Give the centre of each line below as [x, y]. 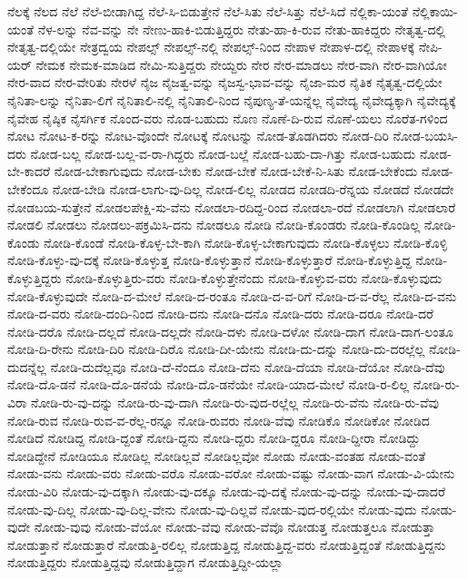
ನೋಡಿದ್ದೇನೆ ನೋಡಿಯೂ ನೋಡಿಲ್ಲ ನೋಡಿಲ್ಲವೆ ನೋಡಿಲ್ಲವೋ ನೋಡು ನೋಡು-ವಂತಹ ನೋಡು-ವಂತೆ [217, 455]
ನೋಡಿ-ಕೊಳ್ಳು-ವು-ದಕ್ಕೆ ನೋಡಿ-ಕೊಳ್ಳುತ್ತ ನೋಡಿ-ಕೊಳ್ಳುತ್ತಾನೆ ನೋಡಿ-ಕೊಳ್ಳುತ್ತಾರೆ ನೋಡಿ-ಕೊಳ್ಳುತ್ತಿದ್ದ [209, 260]
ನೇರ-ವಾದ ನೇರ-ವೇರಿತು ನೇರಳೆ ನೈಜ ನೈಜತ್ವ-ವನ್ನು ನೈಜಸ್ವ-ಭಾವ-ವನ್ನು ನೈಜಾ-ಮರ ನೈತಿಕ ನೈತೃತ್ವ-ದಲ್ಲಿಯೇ [225, 82]
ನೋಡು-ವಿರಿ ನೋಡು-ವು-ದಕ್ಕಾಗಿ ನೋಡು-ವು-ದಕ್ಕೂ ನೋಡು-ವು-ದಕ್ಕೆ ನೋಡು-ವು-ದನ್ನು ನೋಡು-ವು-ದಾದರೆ [226, 491]
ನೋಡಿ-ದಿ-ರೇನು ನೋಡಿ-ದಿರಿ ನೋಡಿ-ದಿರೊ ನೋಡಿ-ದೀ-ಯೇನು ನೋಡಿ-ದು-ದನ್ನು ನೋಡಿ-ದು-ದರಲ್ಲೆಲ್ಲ [216, 349]
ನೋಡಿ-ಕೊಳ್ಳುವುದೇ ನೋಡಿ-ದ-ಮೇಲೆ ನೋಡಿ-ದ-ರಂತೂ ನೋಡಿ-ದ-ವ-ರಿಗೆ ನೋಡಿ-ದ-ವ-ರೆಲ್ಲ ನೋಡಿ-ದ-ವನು [232, 295]
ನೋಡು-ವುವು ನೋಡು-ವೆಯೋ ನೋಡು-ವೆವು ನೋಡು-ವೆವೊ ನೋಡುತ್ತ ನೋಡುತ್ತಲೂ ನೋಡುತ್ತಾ [234, 527]
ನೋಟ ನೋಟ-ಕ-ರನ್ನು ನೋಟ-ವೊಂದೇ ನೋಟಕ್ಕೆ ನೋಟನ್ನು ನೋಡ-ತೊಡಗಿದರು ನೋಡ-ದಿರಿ [198, 136]
